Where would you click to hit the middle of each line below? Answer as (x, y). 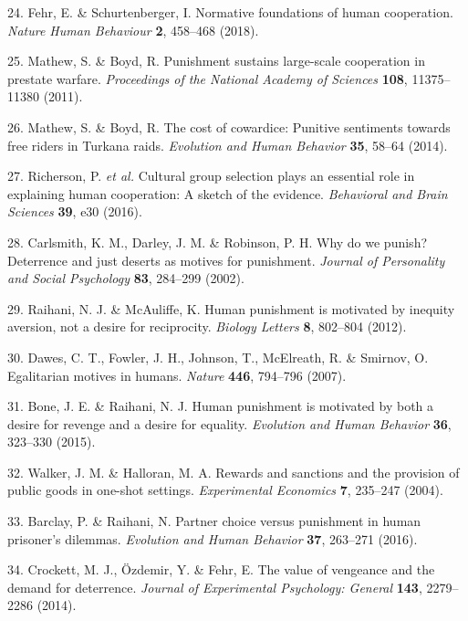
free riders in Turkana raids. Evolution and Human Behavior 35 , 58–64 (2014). (228, 145)
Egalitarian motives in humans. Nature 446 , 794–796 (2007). (177, 375)
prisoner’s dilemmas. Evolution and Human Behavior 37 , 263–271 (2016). (213, 538)
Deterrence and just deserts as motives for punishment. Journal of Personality (226, 260)
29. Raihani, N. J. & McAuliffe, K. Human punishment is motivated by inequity (231, 308)
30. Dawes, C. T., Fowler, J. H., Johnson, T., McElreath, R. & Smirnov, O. (218, 357)
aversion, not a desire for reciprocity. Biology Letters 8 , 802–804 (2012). (207, 326)
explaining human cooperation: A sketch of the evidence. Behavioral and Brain (228, 193)
